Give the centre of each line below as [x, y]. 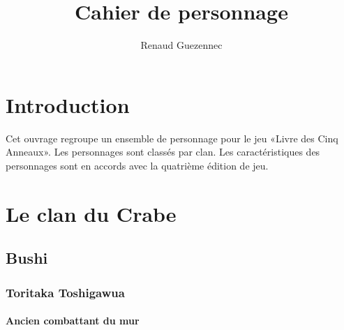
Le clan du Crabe [91, 213]
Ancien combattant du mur [73, 321]
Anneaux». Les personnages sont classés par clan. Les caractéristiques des [163, 152]
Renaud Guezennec [181, 45]
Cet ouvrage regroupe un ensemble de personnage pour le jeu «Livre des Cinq [172, 138]
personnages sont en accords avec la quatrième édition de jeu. [137, 165]
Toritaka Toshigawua [65, 292]
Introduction [68, 104]
